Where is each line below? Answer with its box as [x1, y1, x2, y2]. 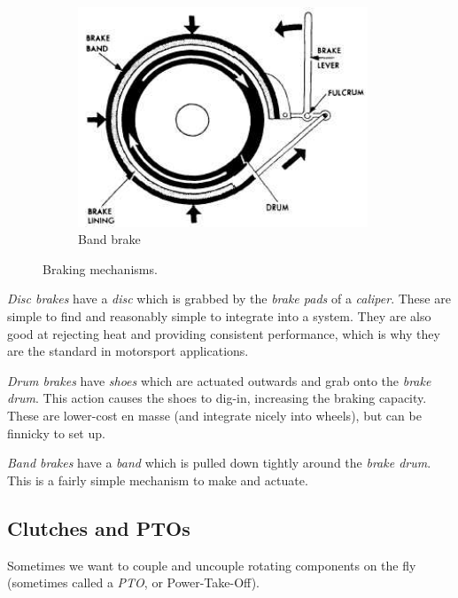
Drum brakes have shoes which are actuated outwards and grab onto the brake [7, 371, 431, 389]
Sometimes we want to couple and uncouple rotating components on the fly [7, 555, 416, 574]
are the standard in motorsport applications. [7, 342, 249, 360]
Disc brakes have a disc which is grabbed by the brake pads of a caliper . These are [7, 289, 451, 308]
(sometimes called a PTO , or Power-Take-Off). [7, 573, 260, 592]
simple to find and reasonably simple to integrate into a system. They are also [7, 307, 431, 326]
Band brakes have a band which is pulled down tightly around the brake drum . [7, 453, 431, 472]
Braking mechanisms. [43, 259, 158, 278]
